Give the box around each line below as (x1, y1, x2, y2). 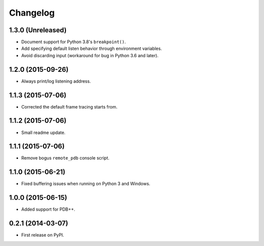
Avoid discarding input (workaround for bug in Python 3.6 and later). (21, 52, 159, 58)
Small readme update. (21, 130, 66, 135)
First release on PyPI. (21, 232, 65, 238)
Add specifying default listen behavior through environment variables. (21, 45, 162, 51)
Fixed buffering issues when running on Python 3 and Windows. (21, 181, 151, 187)
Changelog (9, 7, 55, 18)
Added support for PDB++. (21, 206, 75, 212)
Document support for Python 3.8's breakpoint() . (21, 39, 126, 45)
